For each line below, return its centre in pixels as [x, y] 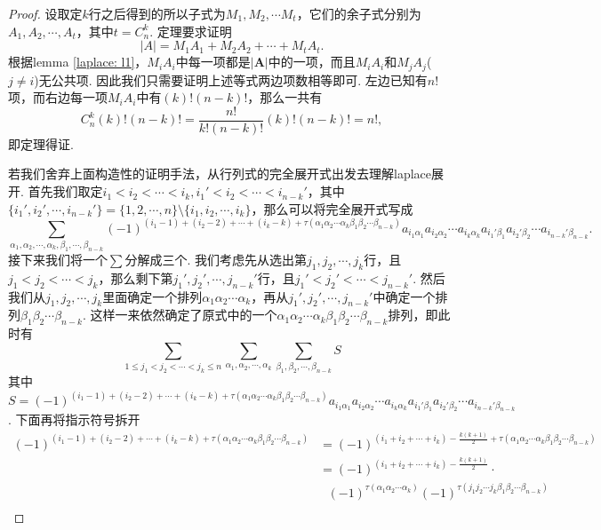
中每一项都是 [213, 62]
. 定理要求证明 [191, 31]
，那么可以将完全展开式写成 [332, 208]
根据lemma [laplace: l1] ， [78, 62]
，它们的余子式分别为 [359, 13]
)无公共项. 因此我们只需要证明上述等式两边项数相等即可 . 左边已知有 [231, 79]
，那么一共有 [285, 97]
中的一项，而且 [312, 62]
